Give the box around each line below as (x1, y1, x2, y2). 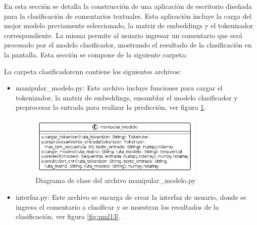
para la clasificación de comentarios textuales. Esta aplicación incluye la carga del (4, 10, 252, 21)
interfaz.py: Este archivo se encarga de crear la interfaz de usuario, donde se (15, 192, 247, 202)
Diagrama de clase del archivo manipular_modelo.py (35, 175, 196, 185)
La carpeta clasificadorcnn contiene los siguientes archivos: (4, 66, 181, 76)
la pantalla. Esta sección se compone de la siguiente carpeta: (4, 49, 187, 59)
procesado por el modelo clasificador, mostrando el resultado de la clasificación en (4, 40, 252, 50)
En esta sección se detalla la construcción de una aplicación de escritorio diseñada (4, 1, 252, 11)
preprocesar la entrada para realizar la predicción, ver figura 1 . (15, 102, 206, 112)
